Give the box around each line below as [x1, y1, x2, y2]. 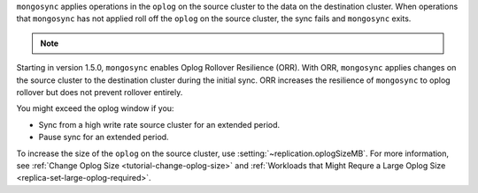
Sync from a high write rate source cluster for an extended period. [38, 119, 281, 130]
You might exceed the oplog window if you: [16, 103, 174, 114]
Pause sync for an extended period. [38, 132, 169, 143]
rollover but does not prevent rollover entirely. [16, 86, 183, 97]
